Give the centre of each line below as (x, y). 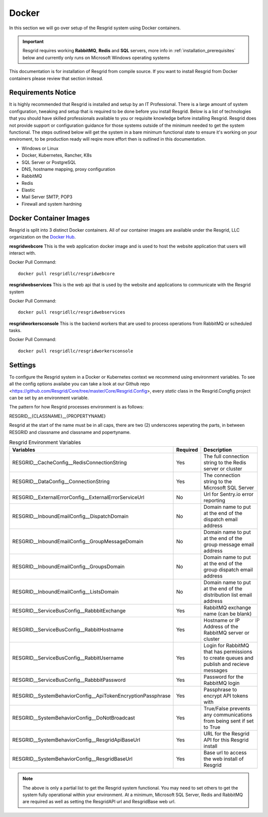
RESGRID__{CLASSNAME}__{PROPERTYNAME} (58, 416)
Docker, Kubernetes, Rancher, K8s (57, 155)
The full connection (226, 456)
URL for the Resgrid (227, 734)
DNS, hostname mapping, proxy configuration (68, 169)
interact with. (23, 253)
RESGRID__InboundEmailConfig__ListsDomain (66, 592)
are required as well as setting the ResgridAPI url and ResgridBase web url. (99, 802)
